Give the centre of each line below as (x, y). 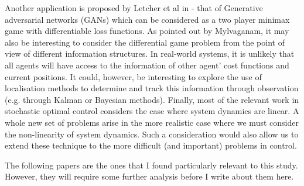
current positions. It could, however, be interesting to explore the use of (133, 76)
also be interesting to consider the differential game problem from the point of (145, 42)
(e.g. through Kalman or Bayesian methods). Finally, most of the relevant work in (152, 99)
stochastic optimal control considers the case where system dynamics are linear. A (152, 111)
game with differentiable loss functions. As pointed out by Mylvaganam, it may (147, 31)
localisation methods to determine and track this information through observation (152, 88)
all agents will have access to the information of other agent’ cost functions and (147, 65)
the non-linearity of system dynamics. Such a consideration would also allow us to (152, 134)
